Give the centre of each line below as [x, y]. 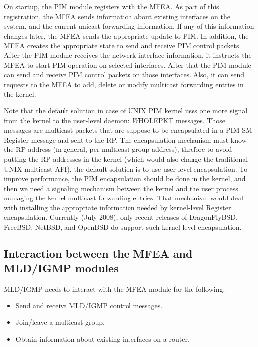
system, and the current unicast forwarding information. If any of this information [129, 26]
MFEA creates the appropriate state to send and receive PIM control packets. [123, 45]
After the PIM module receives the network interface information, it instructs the [128, 55]
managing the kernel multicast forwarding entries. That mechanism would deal [124, 198]
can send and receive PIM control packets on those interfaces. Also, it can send [124, 74]
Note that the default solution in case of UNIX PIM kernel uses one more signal [126, 110]
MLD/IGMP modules [61, 268]
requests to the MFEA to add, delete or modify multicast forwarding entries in [124, 84]
